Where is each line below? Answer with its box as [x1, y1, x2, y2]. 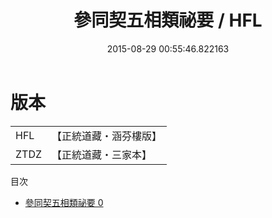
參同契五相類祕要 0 [24, 196, 104, 208]
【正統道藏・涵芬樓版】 [51, 129, 163, 143]
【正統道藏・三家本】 [51, 147, 153, 161]
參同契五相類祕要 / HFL [73, 9, 263, 32]
